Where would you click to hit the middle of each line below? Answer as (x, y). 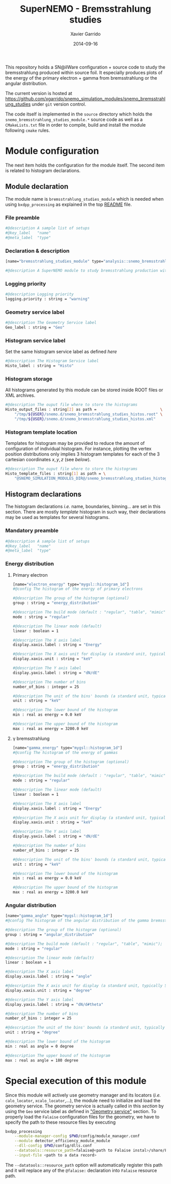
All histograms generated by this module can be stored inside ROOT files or (84, 390)
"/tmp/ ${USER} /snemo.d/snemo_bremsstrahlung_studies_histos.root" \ (89, 414)
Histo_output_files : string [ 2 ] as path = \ (84, 409)
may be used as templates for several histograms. (58, 517)
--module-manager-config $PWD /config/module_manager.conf (77, 1136)
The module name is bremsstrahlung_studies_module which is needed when (84, 199)
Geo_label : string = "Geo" (35, 327)
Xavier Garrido (85, 34)
